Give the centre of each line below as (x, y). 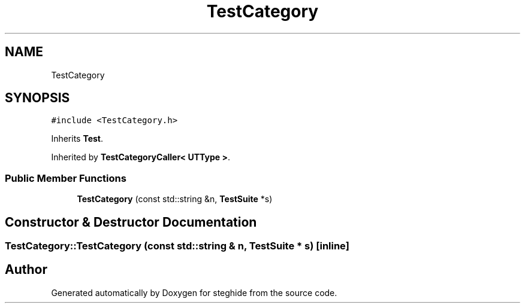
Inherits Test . (77, 139)
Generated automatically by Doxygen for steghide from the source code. (194, 292)
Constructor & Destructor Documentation (131, 222)
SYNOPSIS (37, 98)
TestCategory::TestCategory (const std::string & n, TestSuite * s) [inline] (177, 246)
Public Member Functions (66, 178)
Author (26, 270)
